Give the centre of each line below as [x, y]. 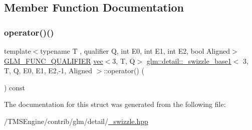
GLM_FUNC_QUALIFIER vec [54, 60]
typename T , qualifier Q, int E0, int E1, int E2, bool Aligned [135, 51]
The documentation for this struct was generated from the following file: [115, 104]
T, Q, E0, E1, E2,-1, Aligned [48, 71]
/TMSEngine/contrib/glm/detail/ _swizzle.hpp [76, 121]
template [18, 51]
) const [15, 87]
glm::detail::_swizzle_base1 [189, 60]
